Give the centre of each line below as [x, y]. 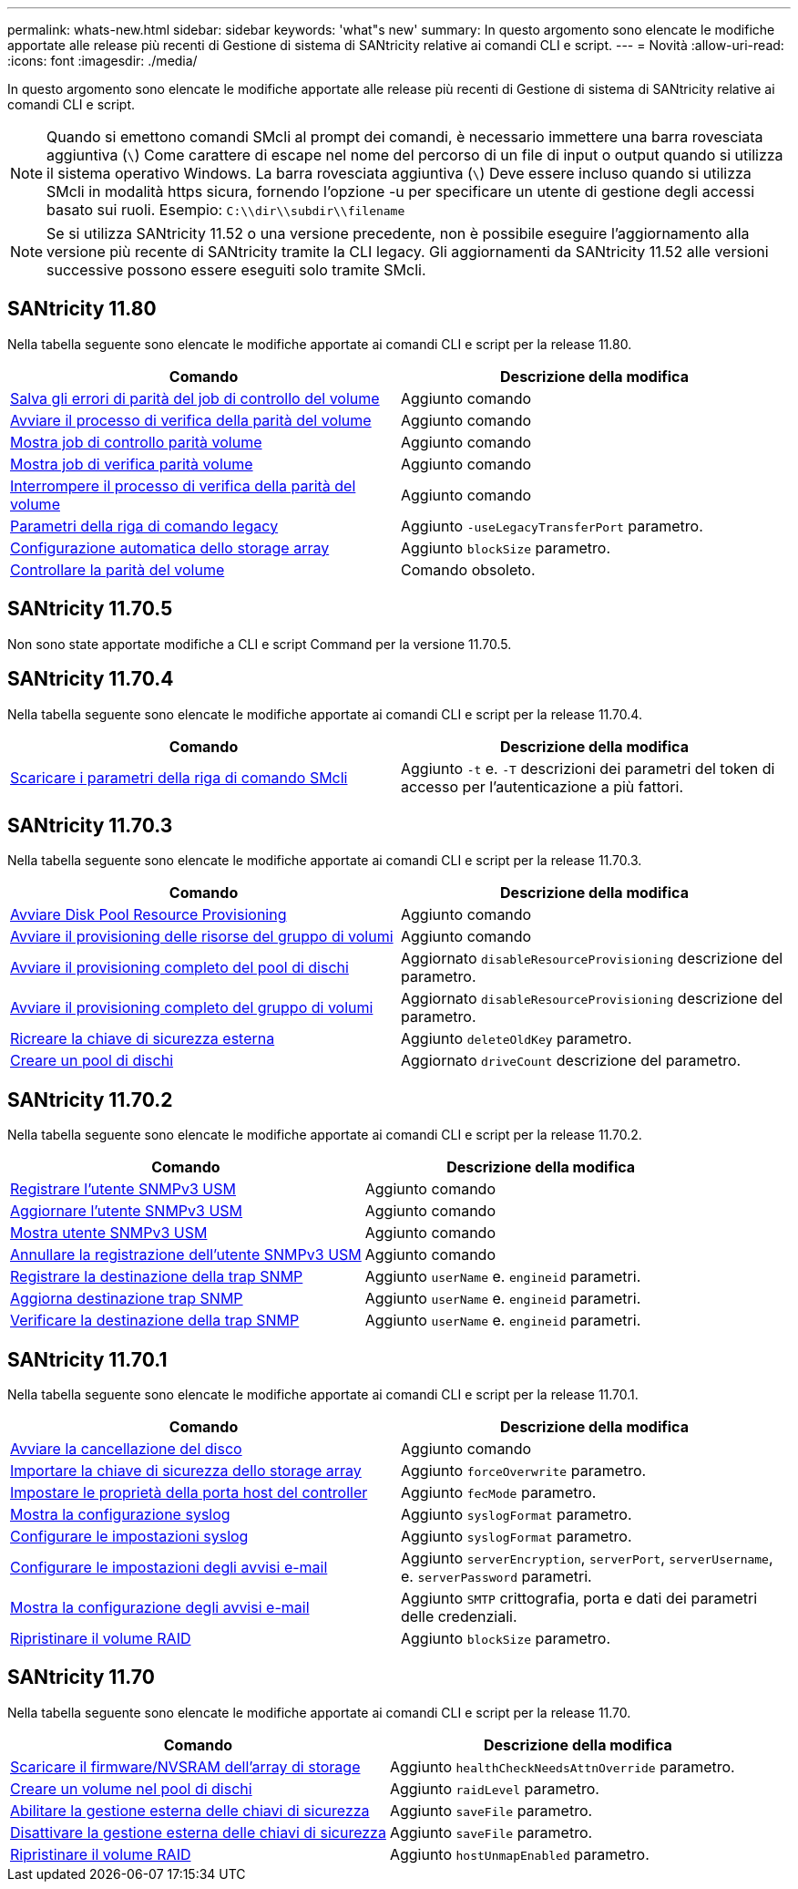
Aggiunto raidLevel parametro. [494, 1788]
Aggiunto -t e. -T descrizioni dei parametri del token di [588, 768]
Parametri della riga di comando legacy [144, 526]
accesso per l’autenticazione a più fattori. [542, 786]
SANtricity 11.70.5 [90, 609]
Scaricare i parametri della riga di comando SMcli [179, 777]
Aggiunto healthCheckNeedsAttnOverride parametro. [562, 1766]
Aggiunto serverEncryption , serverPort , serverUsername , [587, 1559]
